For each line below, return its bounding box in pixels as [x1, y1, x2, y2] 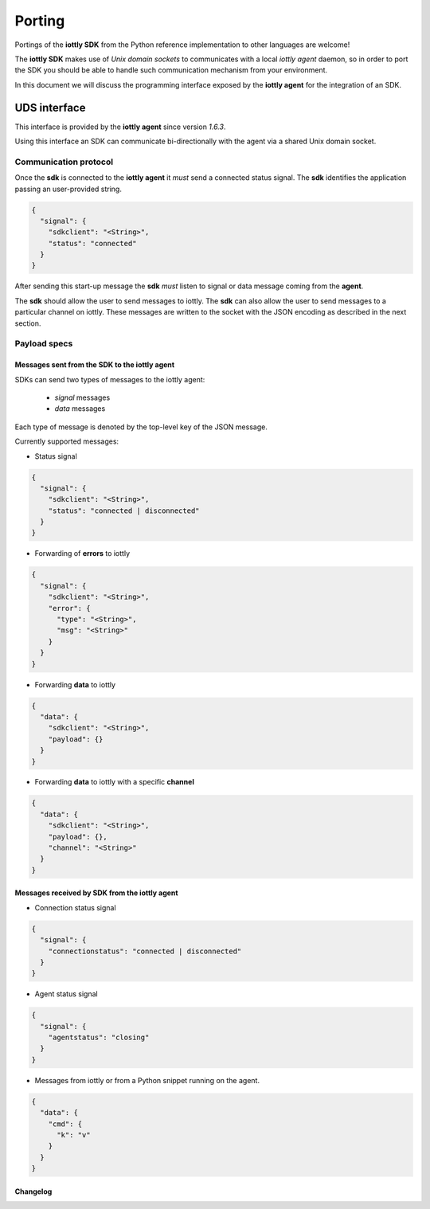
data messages [54, 404, 106, 413]
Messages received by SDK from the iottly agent [14, 888, 178, 898]
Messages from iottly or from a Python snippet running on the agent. [34, 1075, 260, 1085]
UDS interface [14, 100, 86, 115]
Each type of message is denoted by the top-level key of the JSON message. [14, 422, 268, 432]
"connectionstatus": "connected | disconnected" [48, 946, 242, 956]
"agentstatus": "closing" [48, 1033, 150, 1043]
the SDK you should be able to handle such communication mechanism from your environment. [14, 65, 328, 75]
